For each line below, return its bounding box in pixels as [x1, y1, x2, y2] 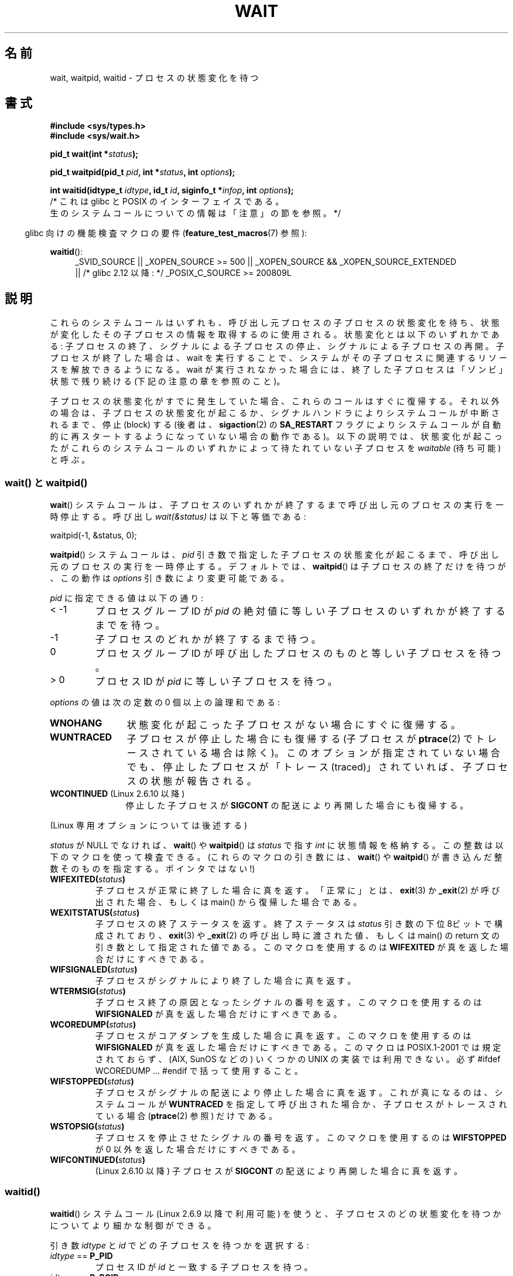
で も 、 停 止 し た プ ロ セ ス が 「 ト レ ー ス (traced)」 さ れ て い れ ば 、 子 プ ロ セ [126, 761, 508, 773]
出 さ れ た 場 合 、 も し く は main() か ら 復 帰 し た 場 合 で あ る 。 [95, 897, 362, 907]
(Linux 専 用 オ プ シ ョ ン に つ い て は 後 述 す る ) [50, 820, 248, 831]
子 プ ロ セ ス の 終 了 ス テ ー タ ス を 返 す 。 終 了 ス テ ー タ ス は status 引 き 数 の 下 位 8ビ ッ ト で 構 [95, 919, 502, 929]
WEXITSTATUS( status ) [50, 907, 140, 918]
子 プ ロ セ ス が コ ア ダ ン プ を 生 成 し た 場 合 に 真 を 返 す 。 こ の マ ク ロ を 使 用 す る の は [95, 1031, 471, 1041]
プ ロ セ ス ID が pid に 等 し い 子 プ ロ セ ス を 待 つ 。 [95, 675, 337, 688]
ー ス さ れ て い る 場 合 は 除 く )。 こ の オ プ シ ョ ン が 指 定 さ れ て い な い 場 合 [126, 747, 500, 759]
